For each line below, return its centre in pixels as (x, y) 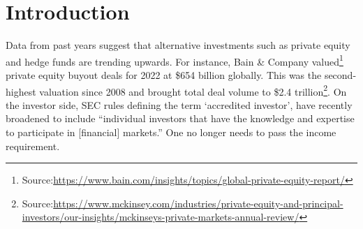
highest (21, 91)
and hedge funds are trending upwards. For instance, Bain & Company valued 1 (175, 60)
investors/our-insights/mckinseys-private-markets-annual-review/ (161, 217)
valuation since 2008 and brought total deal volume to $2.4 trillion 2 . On (193, 90)
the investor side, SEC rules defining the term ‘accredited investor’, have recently (179, 104)
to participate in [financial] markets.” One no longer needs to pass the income (171, 132)
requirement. (33, 146)
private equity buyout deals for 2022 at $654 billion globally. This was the (164, 74)
